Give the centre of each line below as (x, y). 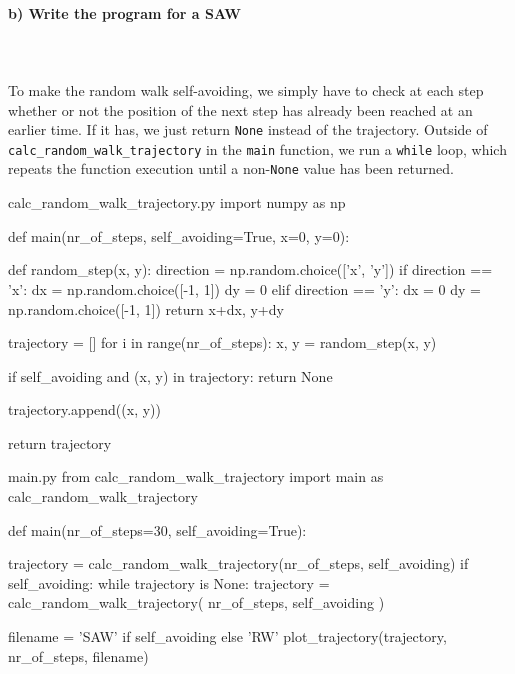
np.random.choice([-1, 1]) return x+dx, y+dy (146, 308)
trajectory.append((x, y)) (84, 409)
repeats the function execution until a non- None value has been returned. (231, 168)
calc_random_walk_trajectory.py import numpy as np (177, 202)
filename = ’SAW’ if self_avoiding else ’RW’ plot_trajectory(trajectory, (227, 636)
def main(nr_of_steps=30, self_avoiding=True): (157, 529)
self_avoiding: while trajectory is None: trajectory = (169, 582)
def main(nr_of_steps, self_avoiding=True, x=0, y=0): (179, 235)
